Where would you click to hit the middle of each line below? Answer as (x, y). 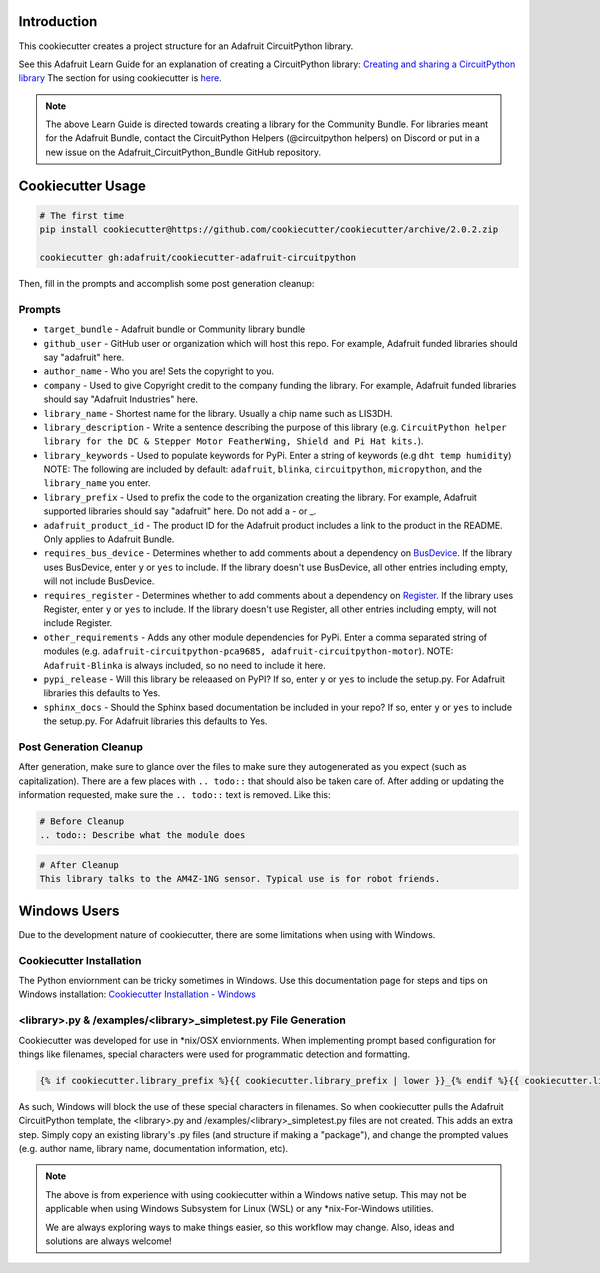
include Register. (78, 623)
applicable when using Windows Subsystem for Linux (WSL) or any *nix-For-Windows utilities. (239, 1209)
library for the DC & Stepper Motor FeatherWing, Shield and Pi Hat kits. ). (233, 441)
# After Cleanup (79, 864)
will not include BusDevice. (99, 581)
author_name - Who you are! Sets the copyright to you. (159, 371)
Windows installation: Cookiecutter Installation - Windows (137, 994)
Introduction (58, 21)
